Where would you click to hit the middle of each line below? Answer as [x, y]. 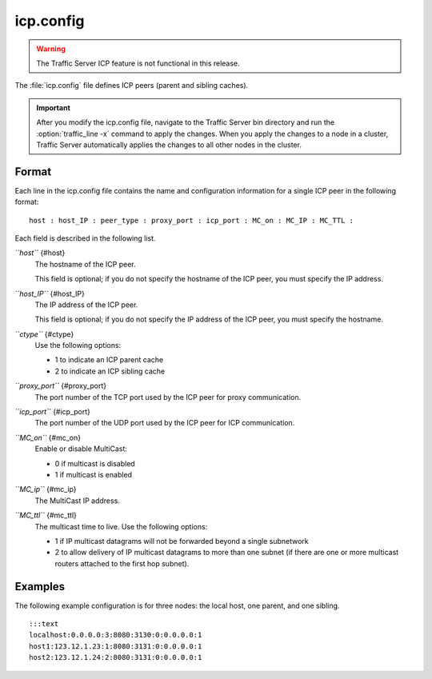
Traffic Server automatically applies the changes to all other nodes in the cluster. [169, 145]
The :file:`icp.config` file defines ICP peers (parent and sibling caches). [132, 86]
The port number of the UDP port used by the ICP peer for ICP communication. [165, 423]
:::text [44, 624]
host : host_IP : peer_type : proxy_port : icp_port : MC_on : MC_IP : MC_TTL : [192, 220]
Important [54, 107]
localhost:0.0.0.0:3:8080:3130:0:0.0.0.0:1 [116, 635]
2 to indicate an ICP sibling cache [110, 371]
